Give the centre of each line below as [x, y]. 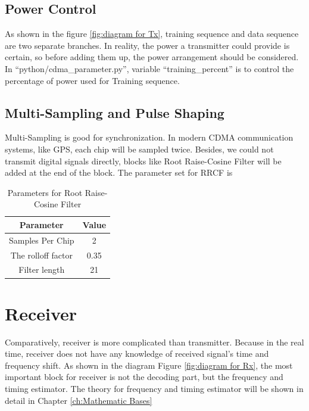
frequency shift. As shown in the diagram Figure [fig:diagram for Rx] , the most [149, 365]
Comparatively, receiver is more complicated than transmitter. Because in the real [154, 342]
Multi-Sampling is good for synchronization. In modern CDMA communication [149, 137]
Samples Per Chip [42, 240]
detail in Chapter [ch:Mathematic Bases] [79, 400]
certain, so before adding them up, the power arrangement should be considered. [152, 57]
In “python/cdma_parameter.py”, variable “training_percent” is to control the [149, 68]
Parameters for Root [45, 192]
